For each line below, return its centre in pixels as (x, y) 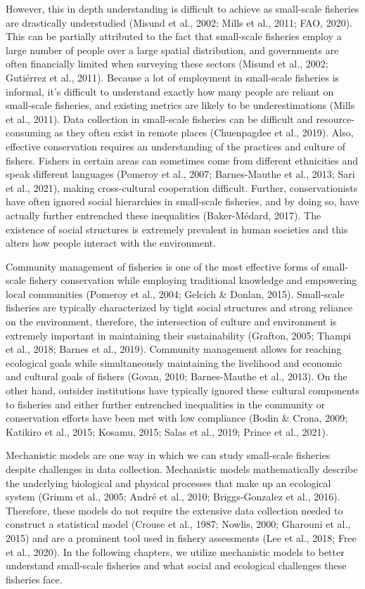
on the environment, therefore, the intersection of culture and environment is (171, 322)
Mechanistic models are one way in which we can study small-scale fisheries (168, 455)
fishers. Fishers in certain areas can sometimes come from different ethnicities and (182, 160)
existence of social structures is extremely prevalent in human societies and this (177, 229)
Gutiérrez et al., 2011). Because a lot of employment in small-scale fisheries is (173, 77)
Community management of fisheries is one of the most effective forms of (162, 266)
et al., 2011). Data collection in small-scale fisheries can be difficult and (159, 118)
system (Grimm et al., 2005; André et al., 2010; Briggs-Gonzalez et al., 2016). (173, 497)
